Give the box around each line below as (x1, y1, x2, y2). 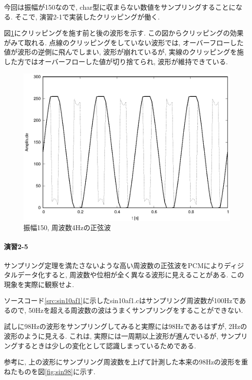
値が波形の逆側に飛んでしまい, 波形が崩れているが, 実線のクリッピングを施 (4, 47, 244, 57)
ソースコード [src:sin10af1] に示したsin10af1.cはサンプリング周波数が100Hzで (4, 295, 239, 306)
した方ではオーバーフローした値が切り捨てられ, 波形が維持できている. (4, 56, 228, 66)
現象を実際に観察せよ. (4, 279, 74, 289)
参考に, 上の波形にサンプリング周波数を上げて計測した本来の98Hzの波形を (4, 357, 241, 367)
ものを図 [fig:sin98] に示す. (17, 366, 96, 376)
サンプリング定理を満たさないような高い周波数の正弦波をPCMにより (4, 260, 224, 270)
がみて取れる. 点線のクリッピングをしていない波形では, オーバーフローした (4, 37, 244, 47)
